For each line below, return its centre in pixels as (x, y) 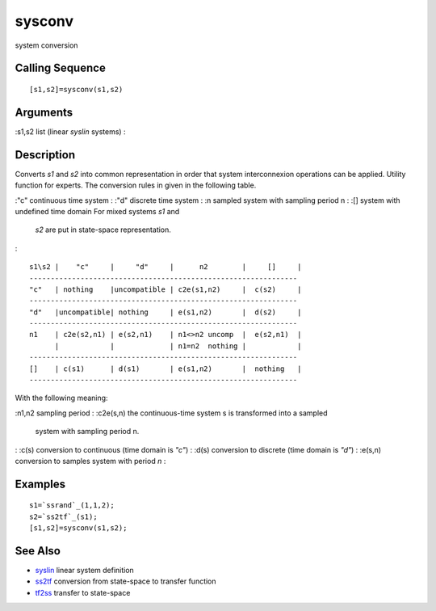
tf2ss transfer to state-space (83, 592)
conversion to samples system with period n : (90, 461)
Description (45, 155)
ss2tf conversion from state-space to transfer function (126, 581)
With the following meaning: (61, 398)
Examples (40, 484)
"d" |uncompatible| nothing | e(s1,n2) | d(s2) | (166, 312)
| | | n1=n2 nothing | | (178, 346)
